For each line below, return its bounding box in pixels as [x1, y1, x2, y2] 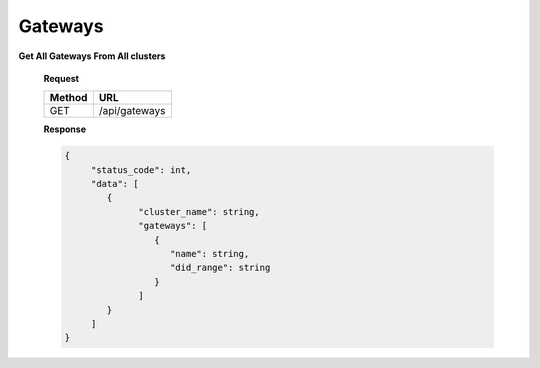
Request [43, 72, 80, 84]
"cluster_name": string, [138, 206, 260, 217]
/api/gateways [98, 104, 166, 118]
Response [43, 123, 87, 135]
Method [49, 91, 88, 105]
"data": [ [90, 178, 139, 190]
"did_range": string [170, 262, 271, 274]
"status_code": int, [90, 164, 192, 175]
